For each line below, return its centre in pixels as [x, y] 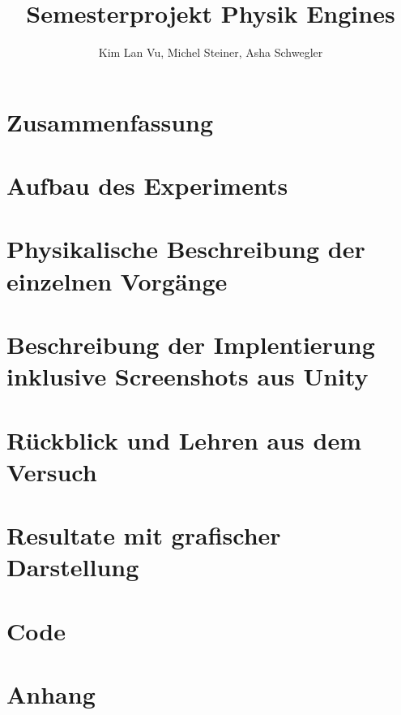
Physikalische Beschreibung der [186, 249]
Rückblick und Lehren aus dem [184, 439]
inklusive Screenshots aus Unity [188, 376]
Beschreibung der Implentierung [191, 345]
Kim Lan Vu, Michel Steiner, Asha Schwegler [211, 52]
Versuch [52, 471]
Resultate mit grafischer [144, 535]
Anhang [51, 694]
